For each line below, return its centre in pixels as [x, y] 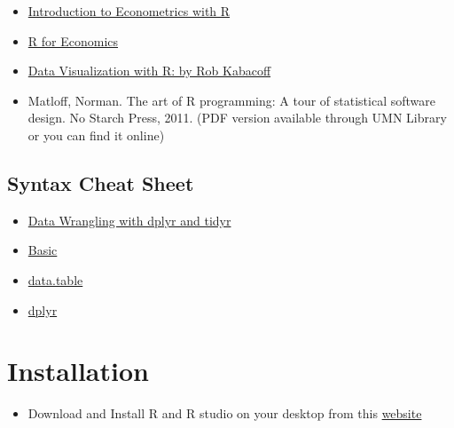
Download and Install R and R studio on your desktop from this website [225, 413]
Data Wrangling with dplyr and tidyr [129, 220]
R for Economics [73, 40]
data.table [55, 279]
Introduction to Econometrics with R [129, 11]
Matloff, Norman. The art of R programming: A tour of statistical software [231, 100]
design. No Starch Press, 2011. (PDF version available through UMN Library [237, 118]
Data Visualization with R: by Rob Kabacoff [149, 71]
